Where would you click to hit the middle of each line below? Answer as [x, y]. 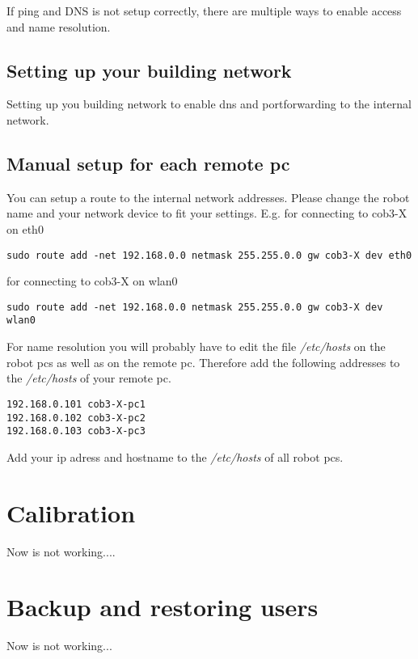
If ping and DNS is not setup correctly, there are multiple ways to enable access [204, 11]
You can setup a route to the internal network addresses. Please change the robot [208, 197]
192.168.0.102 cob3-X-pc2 [76, 418]
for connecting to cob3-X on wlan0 [92, 281]
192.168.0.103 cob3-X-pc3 [76, 431]
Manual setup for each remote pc [148, 163]
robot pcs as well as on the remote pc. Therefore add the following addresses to [203, 362]
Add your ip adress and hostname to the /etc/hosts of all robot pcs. [175, 456]
